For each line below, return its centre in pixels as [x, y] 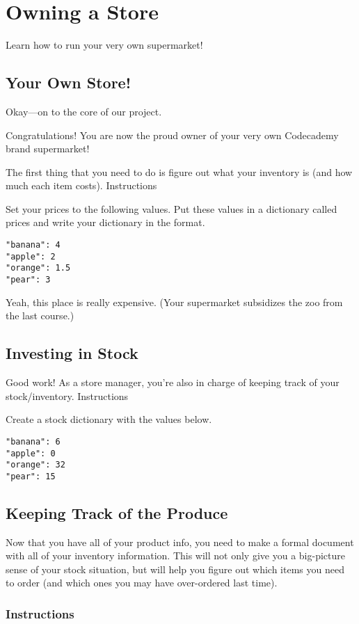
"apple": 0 [31, 453]
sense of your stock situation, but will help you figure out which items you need [175, 569]
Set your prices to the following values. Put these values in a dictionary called [171, 208]
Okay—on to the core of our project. [84, 111]
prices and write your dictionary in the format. [105, 222]
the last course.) [40, 315]
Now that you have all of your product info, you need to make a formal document [180, 542]
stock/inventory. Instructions [67, 395]
